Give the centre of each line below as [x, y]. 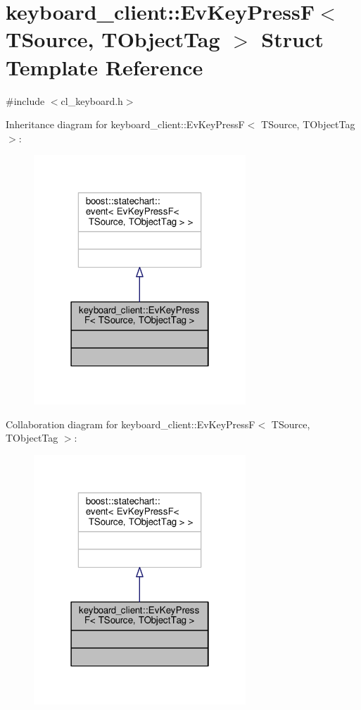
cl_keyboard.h [92, 100]
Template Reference [104, 67]
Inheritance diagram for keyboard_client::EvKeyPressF [125, 124]
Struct [292, 39]
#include [25, 100]
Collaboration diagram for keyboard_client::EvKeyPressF [131, 424]
